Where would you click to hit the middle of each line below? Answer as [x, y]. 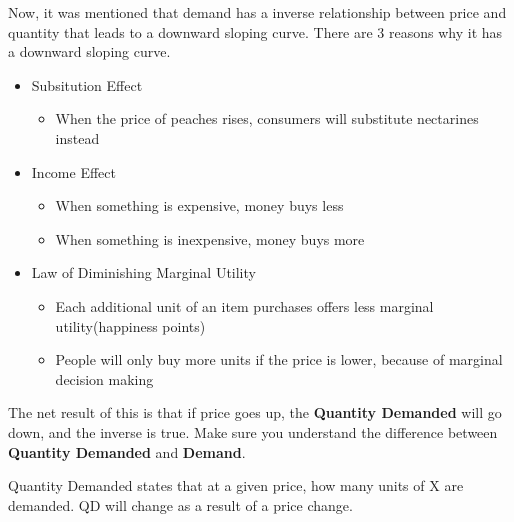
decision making [104, 378]
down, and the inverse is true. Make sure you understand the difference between [253, 431]
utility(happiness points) [130, 325]
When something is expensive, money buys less [199, 205]
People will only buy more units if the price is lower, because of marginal [279, 359]
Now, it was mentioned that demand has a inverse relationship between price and [257, 12]
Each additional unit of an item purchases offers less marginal [244, 305]
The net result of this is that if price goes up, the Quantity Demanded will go [255, 412]
